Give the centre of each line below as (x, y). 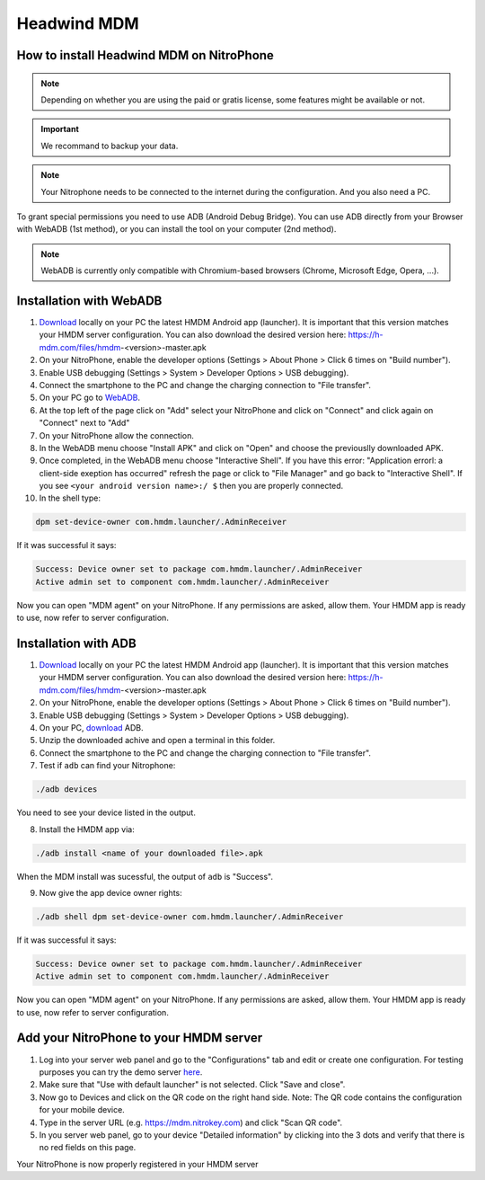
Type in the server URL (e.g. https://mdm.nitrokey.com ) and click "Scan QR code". (191, 1122)
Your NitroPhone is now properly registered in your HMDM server (138, 1164)
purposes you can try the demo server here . (121, 1072)
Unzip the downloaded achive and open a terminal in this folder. (157, 741)
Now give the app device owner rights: (111, 892)
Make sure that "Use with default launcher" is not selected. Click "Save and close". (192, 1085)
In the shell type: (70, 498)
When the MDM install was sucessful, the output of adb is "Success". (145, 876)
